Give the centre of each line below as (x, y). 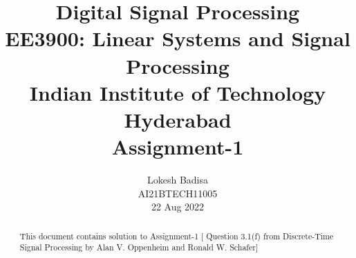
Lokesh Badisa (178, 180)
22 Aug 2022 (178, 207)
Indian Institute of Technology (178, 92)
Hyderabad (178, 119)
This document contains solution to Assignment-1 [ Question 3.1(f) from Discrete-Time (177, 236)
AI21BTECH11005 (178, 193)
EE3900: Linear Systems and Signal (178, 38)
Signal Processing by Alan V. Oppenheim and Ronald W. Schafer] (139, 247)
